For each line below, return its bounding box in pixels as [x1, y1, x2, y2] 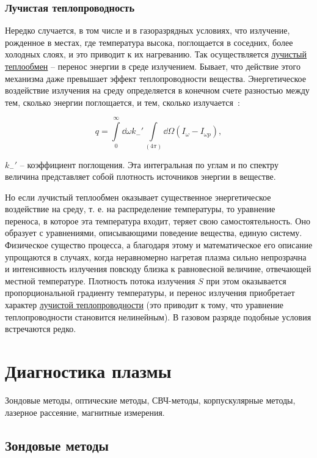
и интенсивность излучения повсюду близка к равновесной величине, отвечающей [5, 262, 312, 275]
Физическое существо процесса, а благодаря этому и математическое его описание [5, 238, 313, 251]
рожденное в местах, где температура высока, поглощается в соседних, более [5, 35, 293, 48]
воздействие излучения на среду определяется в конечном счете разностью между [5, 84, 310, 97]
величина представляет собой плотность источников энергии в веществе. [5, 170, 276, 183]
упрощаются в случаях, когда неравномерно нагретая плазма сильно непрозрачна [5, 250, 307, 263]
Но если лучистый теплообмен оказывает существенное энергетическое [5, 190, 271, 203]
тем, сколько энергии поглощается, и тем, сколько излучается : [5, 95, 240, 108]
